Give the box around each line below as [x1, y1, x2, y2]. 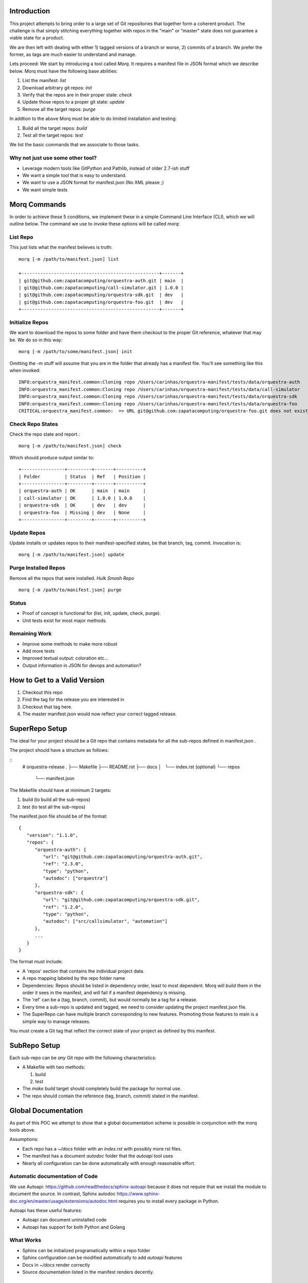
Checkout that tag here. [22, 704, 73, 710]
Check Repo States [9, 420, 59, 427]
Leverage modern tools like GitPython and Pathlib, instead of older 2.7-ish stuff [22, 165, 190, 171]
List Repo [9, 234, 33, 241]
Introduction [9, 7, 50, 15]
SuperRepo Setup [9, 724, 67, 733]
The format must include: [9, 959, 63, 965]
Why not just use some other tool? [9, 154, 97, 162]
